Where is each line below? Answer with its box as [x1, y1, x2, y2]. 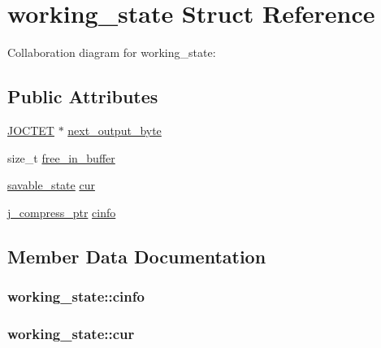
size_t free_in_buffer [7, 149, 115, 166]
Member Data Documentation [7, 243, 266, 268]
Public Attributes [7, 84, 158, 109]
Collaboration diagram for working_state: [7, 44, 216, 61]
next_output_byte [67, 121, 162, 138]
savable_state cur [7, 176, 95, 194]
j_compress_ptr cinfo [7, 203, 116, 220]
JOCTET [7, 121, 54, 138]
